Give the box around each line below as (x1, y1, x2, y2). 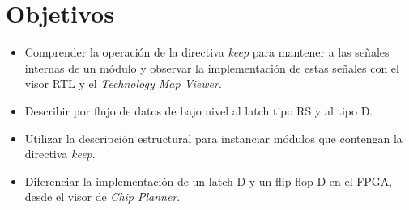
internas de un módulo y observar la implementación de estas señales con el (24, 59, 399, 76)
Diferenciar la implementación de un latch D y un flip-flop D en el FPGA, (24, 172, 393, 189)
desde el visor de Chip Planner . (24, 188, 181, 205)
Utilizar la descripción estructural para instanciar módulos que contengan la (24, 129, 403, 146)
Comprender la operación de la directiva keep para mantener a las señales (24, 44, 390, 61)
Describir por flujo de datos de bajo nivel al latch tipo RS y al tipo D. (24, 102, 373, 119)
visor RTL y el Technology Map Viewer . (24, 75, 222, 92)
